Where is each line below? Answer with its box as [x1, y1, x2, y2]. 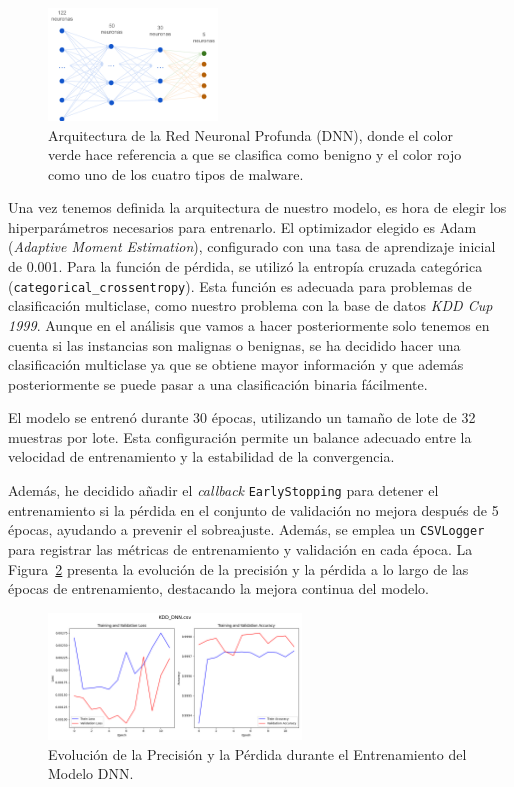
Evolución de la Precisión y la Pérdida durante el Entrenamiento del [48, 743, 467, 764]
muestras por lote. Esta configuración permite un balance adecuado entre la [8, 426, 472, 447]
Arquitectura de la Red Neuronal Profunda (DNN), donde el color [48, 124, 453, 145]
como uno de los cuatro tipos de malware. [48, 163, 304, 184]
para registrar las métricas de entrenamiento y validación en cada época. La [8, 538, 473, 559]
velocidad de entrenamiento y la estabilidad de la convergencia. [8, 446, 395, 467]
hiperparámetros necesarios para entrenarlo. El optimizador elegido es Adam [8, 216, 477, 237]
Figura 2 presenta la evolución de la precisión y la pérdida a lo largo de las [8, 558, 469, 579]
